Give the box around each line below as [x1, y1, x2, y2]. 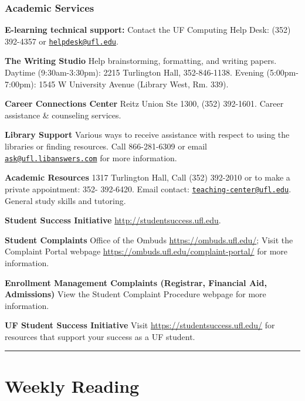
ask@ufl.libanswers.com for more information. [5, 151, 177, 164]
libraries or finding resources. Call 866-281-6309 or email [5, 140, 208, 152]
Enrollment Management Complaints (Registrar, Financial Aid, [5, 276, 267, 288]
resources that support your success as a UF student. [5, 330, 195, 342]
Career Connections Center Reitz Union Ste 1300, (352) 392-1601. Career [5, 97, 284, 110]
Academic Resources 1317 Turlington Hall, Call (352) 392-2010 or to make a [5, 171, 290, 183]
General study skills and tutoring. [5, 194, 126, 206]
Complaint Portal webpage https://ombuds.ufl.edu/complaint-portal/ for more [5, 245, 288, 257]
